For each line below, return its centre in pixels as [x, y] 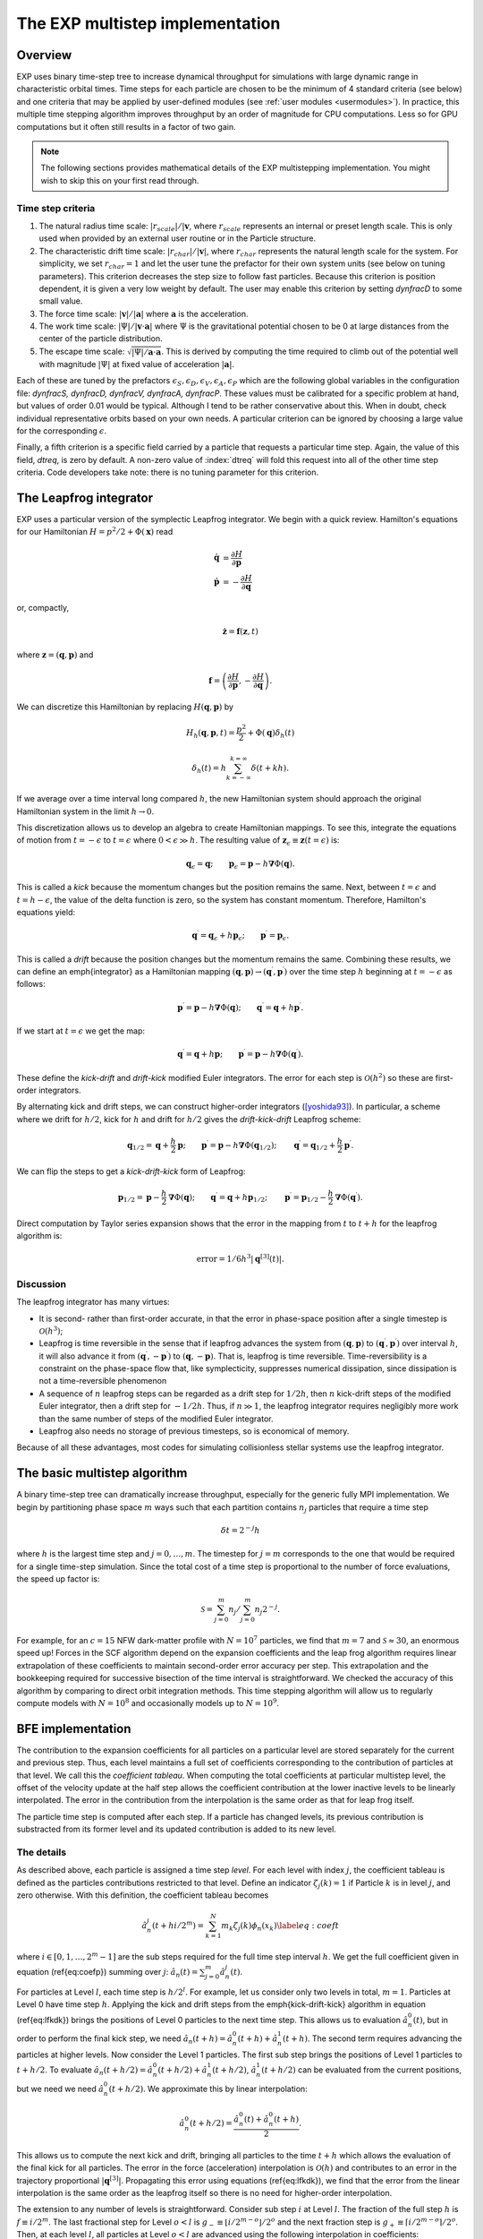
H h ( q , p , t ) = [211, 733]
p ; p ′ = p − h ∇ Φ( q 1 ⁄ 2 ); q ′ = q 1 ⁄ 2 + [257, 1145]
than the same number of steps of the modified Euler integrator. [156, 1419]
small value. [61, 301]
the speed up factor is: [58, 1579]
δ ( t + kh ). [270, 768]
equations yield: [46, 912]
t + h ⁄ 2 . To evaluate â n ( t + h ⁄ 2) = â [85, 2071]
